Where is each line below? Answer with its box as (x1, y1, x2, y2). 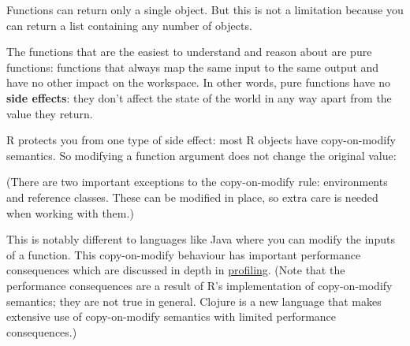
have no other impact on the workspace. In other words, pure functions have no (6, 74, 390, 91)
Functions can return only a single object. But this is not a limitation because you (6, 2, 404, 17)
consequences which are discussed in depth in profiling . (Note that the (6, 262, 345, 278)
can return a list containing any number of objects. (6, 17, 252, 33)
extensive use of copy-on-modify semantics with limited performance (6, 308, 337, 325)
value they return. (6, 105, 93, 121)
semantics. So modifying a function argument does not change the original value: (6, 147, 397, 163)
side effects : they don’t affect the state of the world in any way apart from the (6, 89, 392, 106)
